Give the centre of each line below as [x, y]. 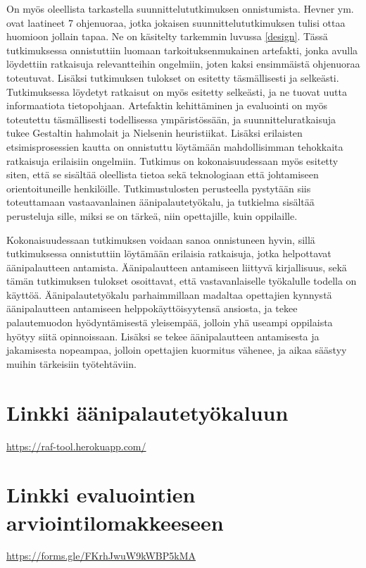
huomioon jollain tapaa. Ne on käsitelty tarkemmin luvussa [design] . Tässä [167, 36]
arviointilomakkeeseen [115, 522]
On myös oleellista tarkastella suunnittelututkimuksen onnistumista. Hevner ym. [180, 8]
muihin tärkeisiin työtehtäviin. [71, 363]
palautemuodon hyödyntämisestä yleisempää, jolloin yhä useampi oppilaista [170, 322]
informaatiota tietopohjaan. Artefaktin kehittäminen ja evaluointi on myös [167, 105]
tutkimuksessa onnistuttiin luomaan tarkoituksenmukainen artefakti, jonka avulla [182, 50]
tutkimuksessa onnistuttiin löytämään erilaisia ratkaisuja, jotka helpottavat [169, 253]
